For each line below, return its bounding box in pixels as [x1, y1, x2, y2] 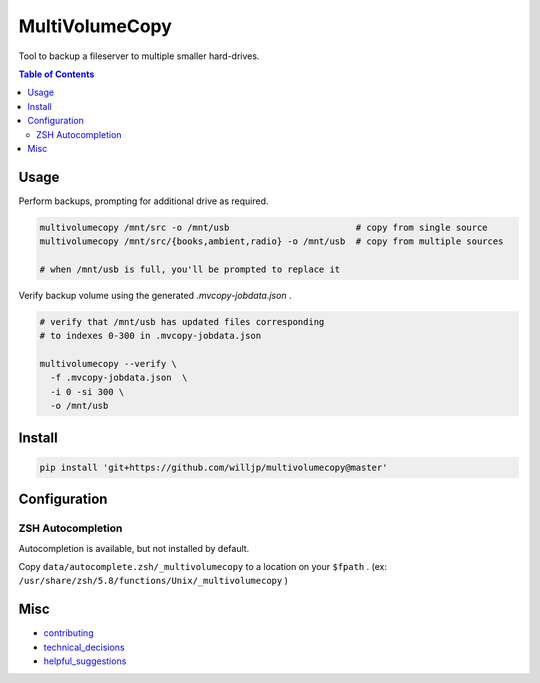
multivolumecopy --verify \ [39, 358, 177, 370]
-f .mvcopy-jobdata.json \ [50, 372, 188, 384]
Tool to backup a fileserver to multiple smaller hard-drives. [18, 50, 260, 62]
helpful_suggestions [43, 655, 127, 667]
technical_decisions [43, 641, 125, 653]
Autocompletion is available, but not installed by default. [18, 542, 250, 554]
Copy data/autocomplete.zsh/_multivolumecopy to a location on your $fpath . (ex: [18, 561, 387, 572]
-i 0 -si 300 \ [50, 386, 125, 397]
